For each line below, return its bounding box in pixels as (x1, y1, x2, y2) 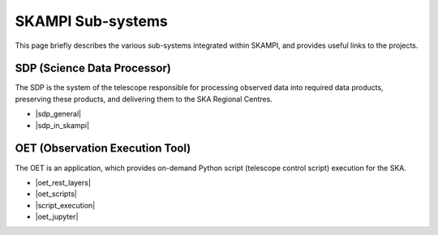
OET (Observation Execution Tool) (15, 142, 191, 156)
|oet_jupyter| (35, 211, 79, 222)
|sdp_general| (35, 109, 81, 119)
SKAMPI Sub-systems (15, 12, 168, 30)
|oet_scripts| (35, 189, 77, 199)
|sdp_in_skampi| (35, 120, 89, 130)
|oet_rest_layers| (35, 177, 91, 187)
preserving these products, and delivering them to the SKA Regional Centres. (15, 94, 273, 104)
